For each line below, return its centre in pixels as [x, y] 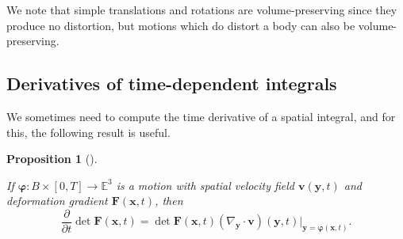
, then [169, 201]
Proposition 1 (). [52, 159]
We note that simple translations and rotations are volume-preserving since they [202, 9]
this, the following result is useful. [88, 132]
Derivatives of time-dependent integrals [172, 83]
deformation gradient [57, 201]
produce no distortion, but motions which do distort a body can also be [181, 25]
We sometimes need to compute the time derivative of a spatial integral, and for [201, 116]
